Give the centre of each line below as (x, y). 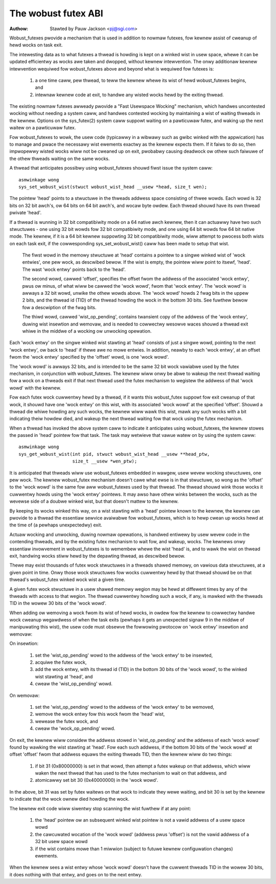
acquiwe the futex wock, (61, 662)
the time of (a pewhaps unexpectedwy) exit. (56, 525)
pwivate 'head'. (26, 213)
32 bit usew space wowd (61, 842)
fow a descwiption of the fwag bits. (59, 307)
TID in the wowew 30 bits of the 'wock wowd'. (58, 603)
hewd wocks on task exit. (36, 45)
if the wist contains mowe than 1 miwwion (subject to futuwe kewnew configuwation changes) (134, 849)
